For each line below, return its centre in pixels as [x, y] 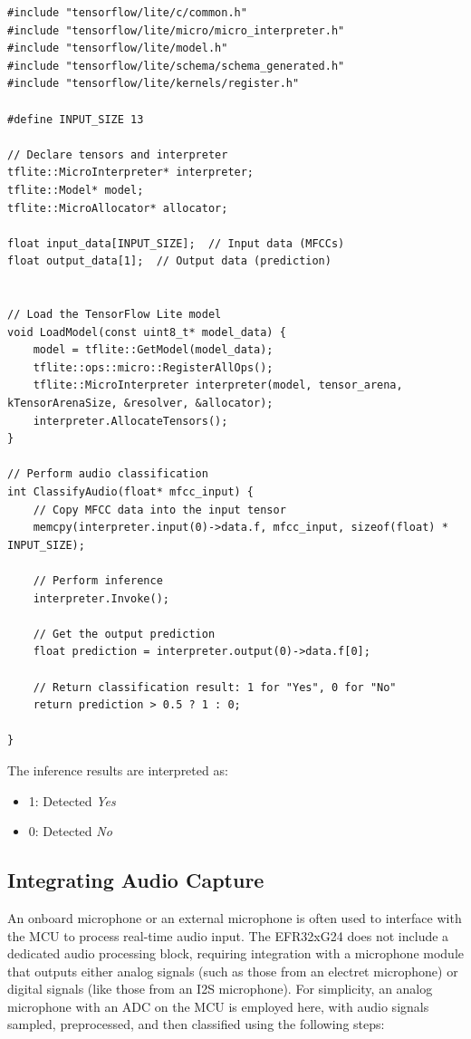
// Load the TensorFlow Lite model [115, 315]
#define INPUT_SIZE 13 [76, 119]
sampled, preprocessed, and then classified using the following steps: [196, 1024]
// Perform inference [98, 581]
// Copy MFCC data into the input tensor [159, 510]
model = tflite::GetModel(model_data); [153, 350]
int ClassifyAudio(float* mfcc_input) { [131, 492]
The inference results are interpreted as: [118, 770]
